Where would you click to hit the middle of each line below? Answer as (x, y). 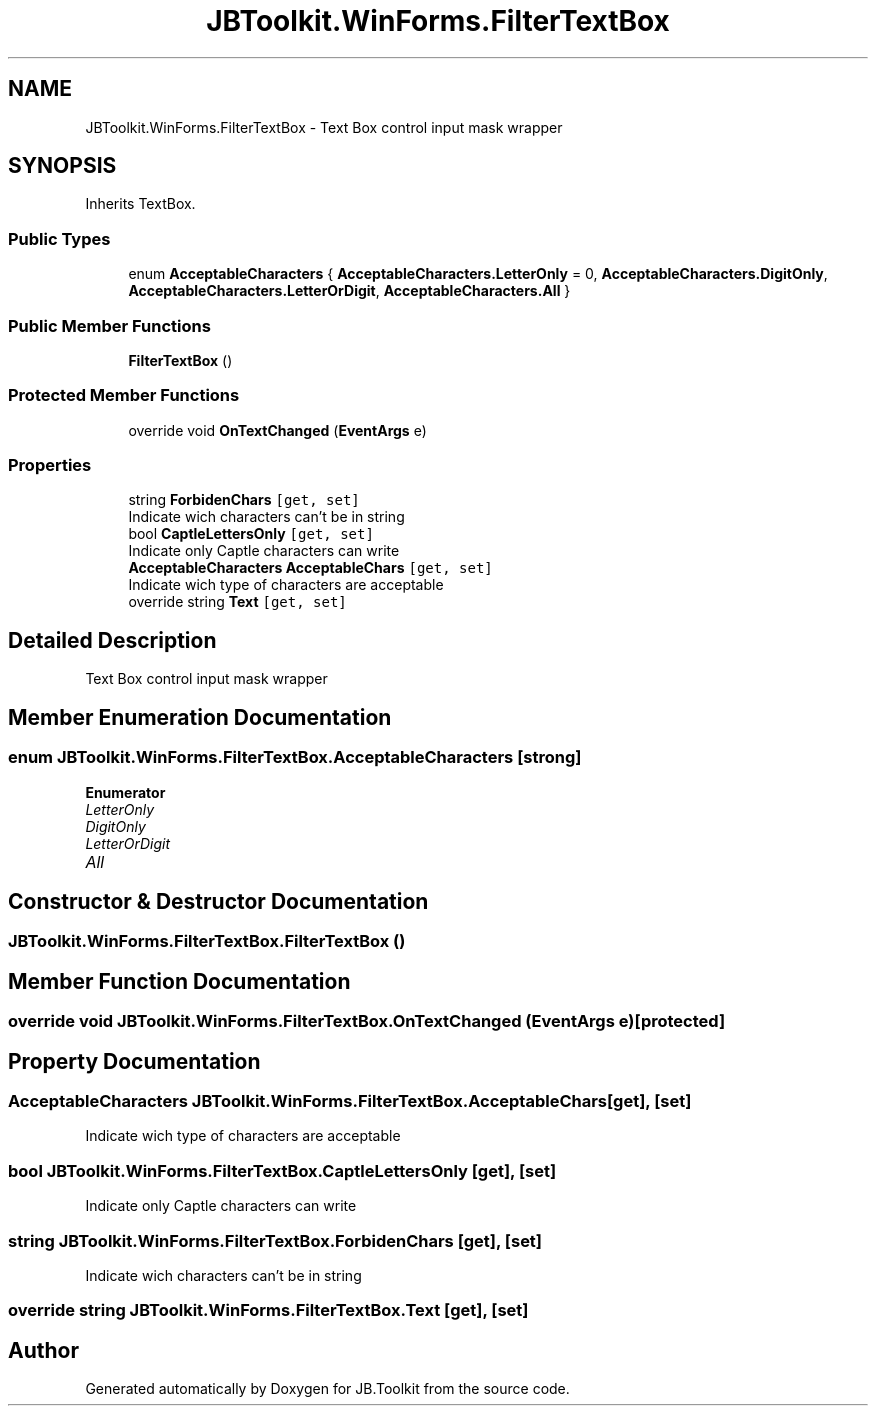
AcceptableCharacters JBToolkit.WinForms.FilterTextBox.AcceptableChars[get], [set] (350, 1101)
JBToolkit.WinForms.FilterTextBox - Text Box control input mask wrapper (324, 127)
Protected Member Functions (124, 395)
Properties (50, 465)
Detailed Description (112, 640)
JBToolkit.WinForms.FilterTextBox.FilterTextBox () (207, 941)
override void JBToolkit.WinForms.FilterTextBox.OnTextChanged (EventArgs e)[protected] (367, 1021)
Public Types (59, 238)
